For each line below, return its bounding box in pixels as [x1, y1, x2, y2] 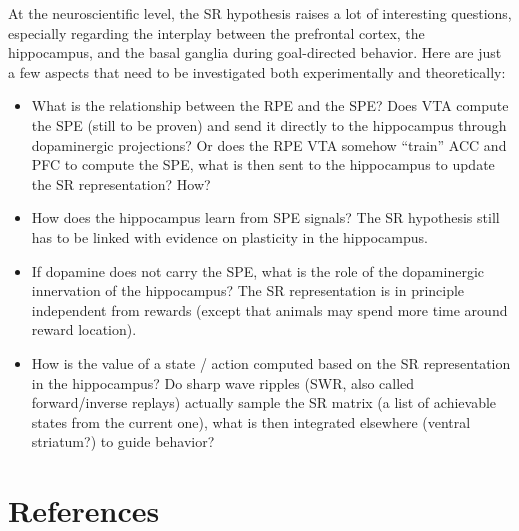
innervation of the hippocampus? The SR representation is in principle [31, 280, 465, 301]
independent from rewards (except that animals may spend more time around [31, 299, 508, 320]
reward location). [31, 319, 137, 340]
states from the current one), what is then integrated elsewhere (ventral [31, 411, 471, 432]
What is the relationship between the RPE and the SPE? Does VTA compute [31, 95, 509, 116]
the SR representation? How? [31, 173, 211, 194]
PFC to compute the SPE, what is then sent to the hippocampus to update [31, 154, 495, 175]
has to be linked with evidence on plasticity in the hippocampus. [31, 226, 428, 247]
